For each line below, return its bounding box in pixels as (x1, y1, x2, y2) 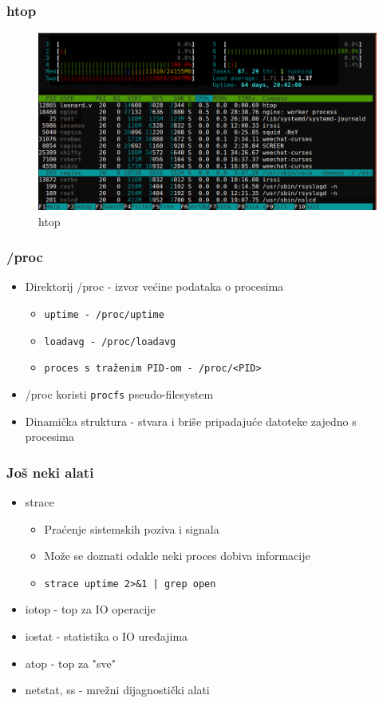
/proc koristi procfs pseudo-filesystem (25, 385, 214, 402)
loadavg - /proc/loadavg (44, 336, 176, 348)
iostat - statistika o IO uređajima (25, 628, 188, 645)
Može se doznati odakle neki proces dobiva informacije (44, 547, 310, 564)
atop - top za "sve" (25, 654, 116, 671)
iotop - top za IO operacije (25, 601, 156, 618)
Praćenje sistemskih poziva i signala (44, 520, 219, 537)
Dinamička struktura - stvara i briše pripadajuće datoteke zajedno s (25, 412, 357, 429)
